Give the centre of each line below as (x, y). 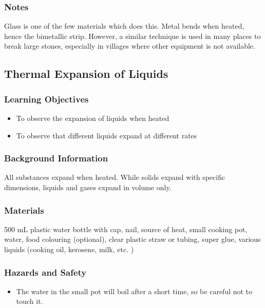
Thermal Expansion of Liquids (86, 74)
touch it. (30, 301)
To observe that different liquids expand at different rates (107, 135)
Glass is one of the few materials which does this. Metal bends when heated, (124, 26)
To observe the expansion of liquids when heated (93, 118)
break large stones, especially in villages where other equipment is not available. (130, 46)
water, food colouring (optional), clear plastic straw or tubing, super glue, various (132, 239)
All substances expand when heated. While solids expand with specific (115, 177)
